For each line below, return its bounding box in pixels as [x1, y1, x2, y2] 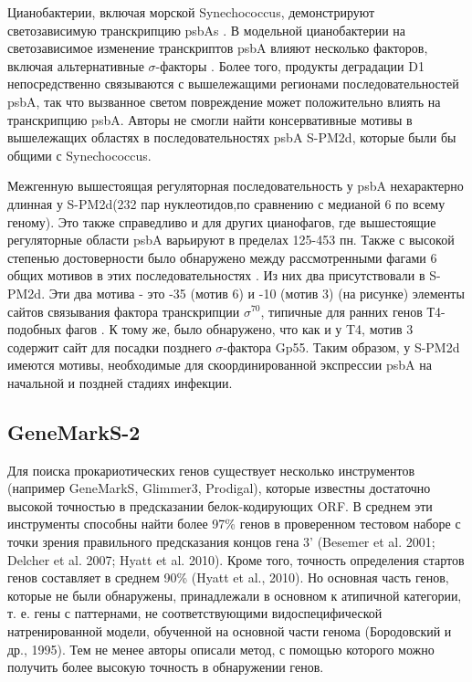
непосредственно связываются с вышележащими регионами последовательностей [7, 74, 459, 93]
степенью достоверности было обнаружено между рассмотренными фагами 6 [7, 247, 437, 267]
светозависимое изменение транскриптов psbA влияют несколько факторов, [7, 38, 428, 58]
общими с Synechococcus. [7, 145, 152, 164]
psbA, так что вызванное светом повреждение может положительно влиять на [7, 91, 441, 110]
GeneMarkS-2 [7, 417, 141, 446]
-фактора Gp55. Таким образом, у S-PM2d [223, 337, 460, 356]
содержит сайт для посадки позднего [7, 337, 212, 356]
